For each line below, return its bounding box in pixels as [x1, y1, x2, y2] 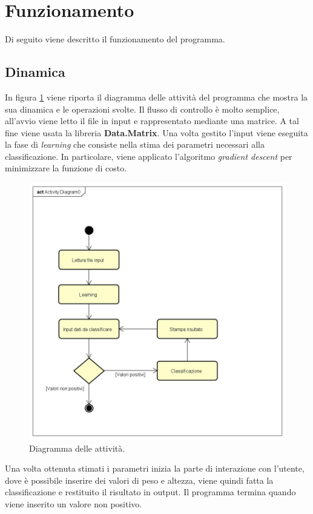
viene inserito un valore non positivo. [5, 498, 142, 510]
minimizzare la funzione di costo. [5, 162, 127, 174]
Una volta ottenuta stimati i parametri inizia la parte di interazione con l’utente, [5, 462, 305, 475]
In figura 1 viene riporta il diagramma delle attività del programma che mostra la [5, 90, 308, 103]
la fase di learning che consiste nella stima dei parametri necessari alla [5, 138, 265, 151]
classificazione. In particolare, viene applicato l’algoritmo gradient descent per [5, 150, 292, 162]
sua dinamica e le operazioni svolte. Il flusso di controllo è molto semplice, [5, 102, 280, 115]
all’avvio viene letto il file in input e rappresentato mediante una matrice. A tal [5, 114, 299, 127]
